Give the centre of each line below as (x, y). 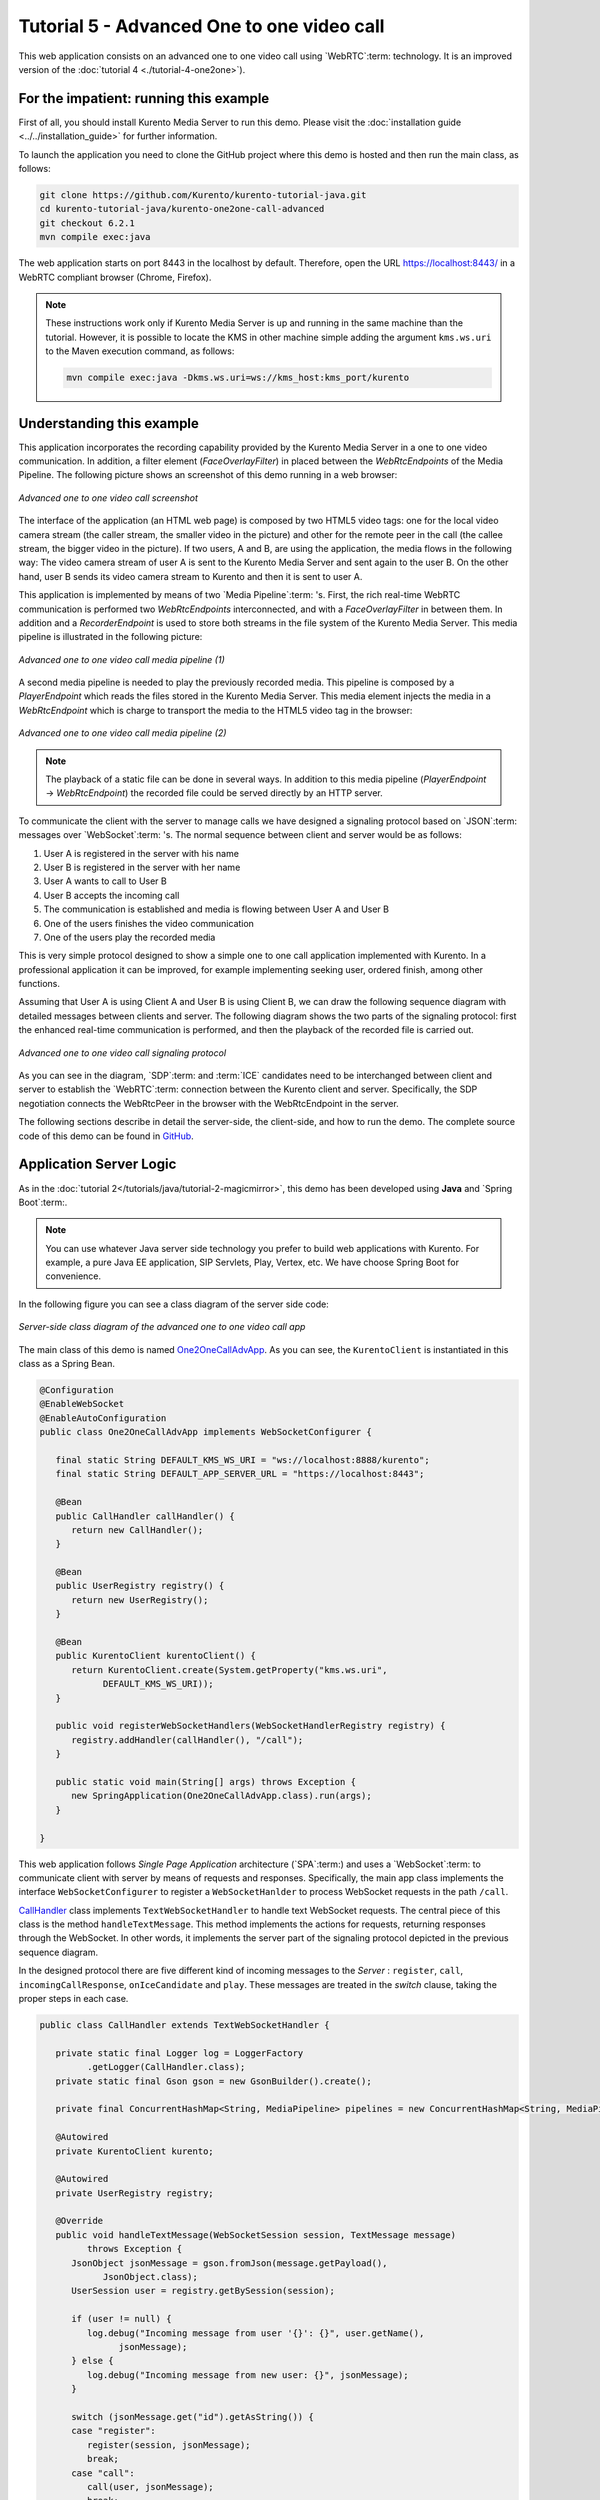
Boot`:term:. (43, 1202)
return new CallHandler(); (137, 1529)
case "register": (114, 2431)
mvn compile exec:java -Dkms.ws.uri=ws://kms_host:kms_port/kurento (238, 378)
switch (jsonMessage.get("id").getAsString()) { (192, 2416)
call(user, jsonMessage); (150, 2486)
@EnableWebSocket (82, 1404)
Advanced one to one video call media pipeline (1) (121, 659)
